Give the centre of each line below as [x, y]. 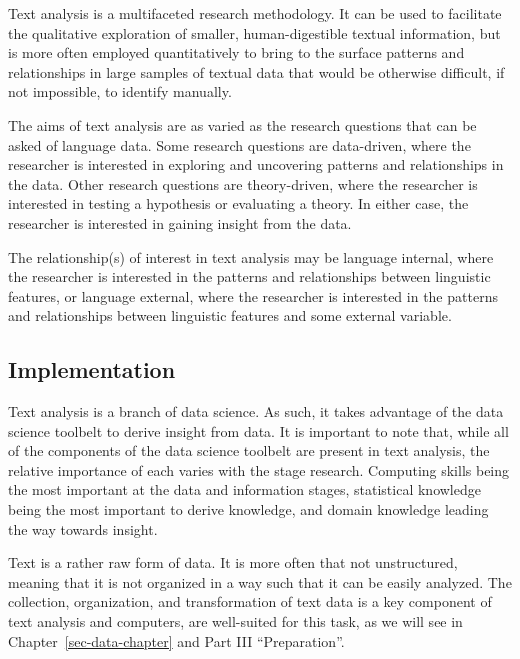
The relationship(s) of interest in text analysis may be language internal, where [251, 256]
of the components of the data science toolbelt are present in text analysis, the [249, 450]
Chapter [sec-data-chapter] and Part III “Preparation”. [176, 640]
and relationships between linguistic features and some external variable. [230, 315]
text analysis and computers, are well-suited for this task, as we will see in [235, 621]
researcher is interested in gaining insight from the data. [180, 222]
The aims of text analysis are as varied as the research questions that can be [242, 124]
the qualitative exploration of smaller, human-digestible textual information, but [254, 32]
